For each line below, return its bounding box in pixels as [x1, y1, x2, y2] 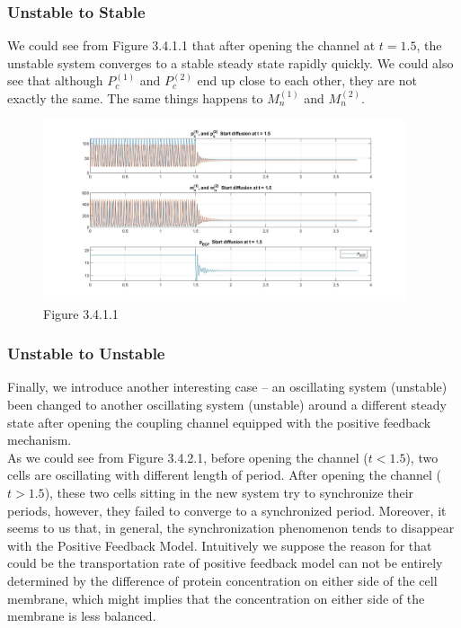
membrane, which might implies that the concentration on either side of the [7, 588, 425, 607]
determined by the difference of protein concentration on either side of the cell [7, 571, 438, 589]
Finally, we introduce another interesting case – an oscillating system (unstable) [7, 377, 448, 396]
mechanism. [7, 430, 72, 449]
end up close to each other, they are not [197, 71, 417, 90]
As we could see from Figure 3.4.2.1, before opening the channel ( [7, 447, 368, 466]
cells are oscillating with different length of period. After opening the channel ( [7, 465, 441, 484]
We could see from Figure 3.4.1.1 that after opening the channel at [7, 36, 376, 55]
